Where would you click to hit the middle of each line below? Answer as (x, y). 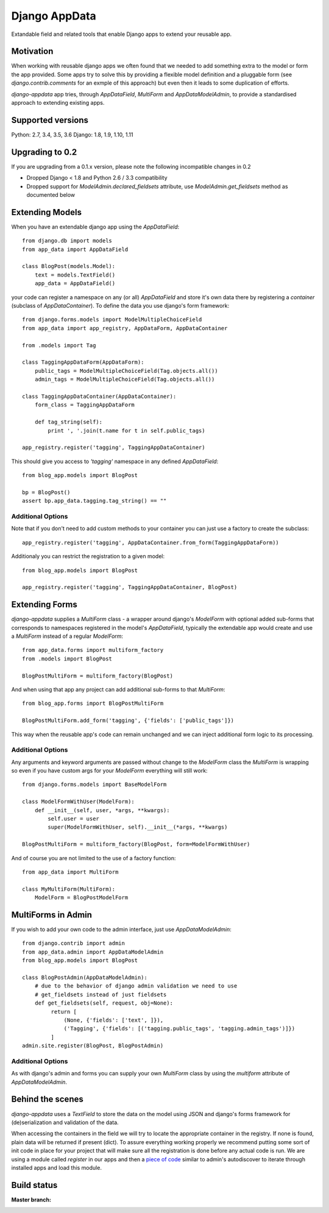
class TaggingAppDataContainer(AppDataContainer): (99, 396)
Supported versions (50, 120)
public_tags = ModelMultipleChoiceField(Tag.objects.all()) (126, 371)
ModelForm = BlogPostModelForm (81, 898)
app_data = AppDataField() (75, 284)
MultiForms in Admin (52, 915)
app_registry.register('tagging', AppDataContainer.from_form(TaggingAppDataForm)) (151, 543)
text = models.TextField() (75, 275)
